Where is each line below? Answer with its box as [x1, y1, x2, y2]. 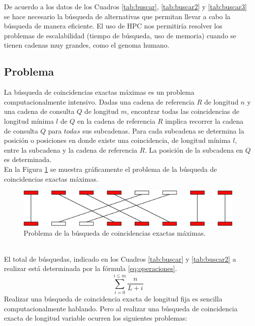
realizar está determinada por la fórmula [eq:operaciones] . [4, 263, 177, 273]
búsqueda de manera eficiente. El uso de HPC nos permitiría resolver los [4, 21, 223, 31]
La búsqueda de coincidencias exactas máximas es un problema [4, 87, 194, 97]
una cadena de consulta [4, 106, 75, 116]
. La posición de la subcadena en [145, 144, 243, 155]
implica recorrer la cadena [165, 115, 244, 126]
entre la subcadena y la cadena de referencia [4, 144, 137, 155]
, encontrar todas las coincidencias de [127, 106, 239, 116]
